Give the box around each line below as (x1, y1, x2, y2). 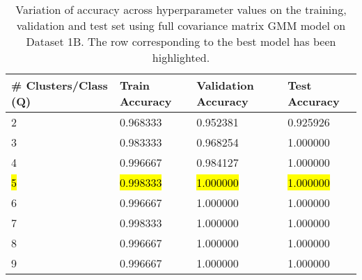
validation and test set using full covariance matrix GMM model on (16, 17, 346, 33)
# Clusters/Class (11, 77, 108, 93)
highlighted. (152, 49, 210, 65)
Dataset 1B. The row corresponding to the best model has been (26, 33, 336, 49)
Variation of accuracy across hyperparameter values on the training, (15, 1, 347, 17)
